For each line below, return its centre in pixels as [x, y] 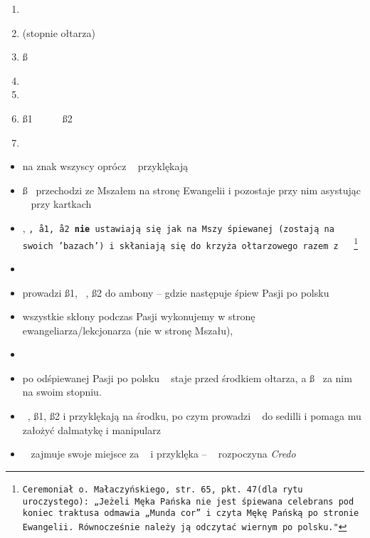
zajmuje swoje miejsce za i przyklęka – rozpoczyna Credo [163, 454]
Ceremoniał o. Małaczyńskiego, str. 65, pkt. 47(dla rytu [163, 489]
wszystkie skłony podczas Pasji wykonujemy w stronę [139, 316]
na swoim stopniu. [62, 392]
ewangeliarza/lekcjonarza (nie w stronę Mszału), [128, 330]
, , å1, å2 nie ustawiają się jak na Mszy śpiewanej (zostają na [178, 227]
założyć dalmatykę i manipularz [91, 429]
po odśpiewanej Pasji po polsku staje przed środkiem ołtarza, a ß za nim [187, 378]
